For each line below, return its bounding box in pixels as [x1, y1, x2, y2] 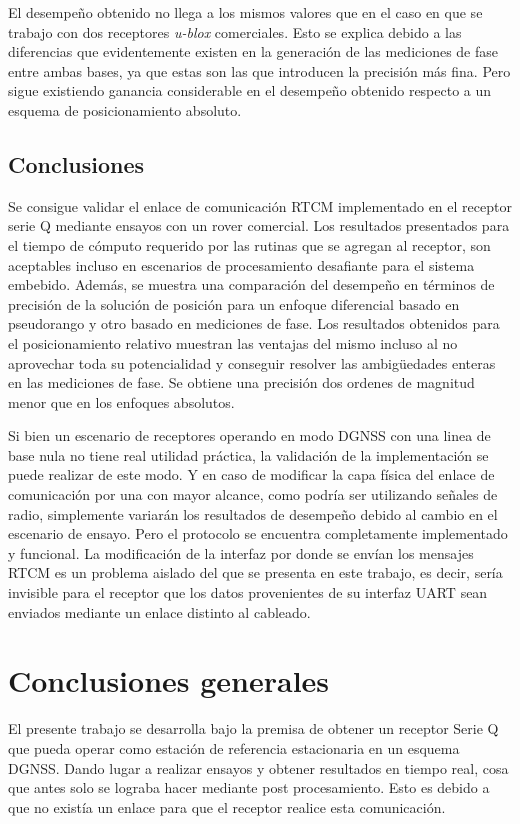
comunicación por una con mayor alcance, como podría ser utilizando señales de [8, 484, 498, 505]
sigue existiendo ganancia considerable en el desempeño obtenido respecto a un [8, 80, 492, 101]
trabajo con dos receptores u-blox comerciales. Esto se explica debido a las [8, 21, 462, 42]
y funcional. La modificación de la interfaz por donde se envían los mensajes [8, 542, 474, 563]
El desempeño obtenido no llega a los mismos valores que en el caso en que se [8, 2, 483, 22]
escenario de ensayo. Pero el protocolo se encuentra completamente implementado [8, 523, 508, 544]
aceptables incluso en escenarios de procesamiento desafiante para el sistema [8, 254, 475, 275]
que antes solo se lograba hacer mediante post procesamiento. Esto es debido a [8, 777, 490, 798]
